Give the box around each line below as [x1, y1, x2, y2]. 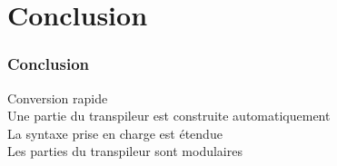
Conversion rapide [7, 88, 108, 107]
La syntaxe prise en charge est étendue [7, 123, 223, 142]
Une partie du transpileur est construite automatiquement [7, 106, 331, 125]
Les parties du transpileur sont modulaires [7, 142, 243, 161]
